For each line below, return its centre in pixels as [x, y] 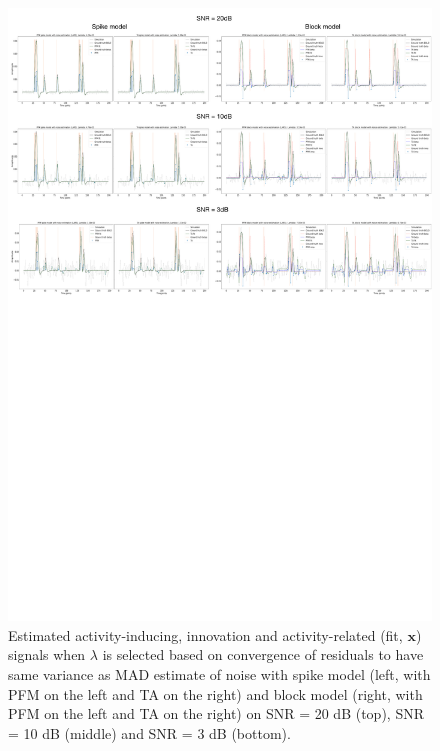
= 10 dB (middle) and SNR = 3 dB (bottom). [149, 732]
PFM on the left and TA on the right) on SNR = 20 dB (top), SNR [216, 713]
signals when [47, 654]
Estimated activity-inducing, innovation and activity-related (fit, [205, 634]
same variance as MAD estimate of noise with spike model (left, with [219, 674]
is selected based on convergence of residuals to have [263, 654]
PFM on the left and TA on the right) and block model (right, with [215, 693]
